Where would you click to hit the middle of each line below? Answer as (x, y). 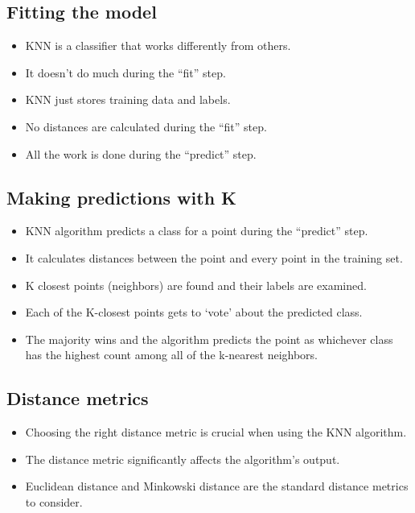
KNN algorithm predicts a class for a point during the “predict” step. (197, 231)
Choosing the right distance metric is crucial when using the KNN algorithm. (216, 432)
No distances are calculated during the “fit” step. (146, 126)
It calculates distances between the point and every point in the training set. (214, 257)
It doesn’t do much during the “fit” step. (125, 72)
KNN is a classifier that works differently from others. (158, 46)
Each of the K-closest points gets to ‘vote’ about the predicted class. (194, 312)
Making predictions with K (122, 197)
